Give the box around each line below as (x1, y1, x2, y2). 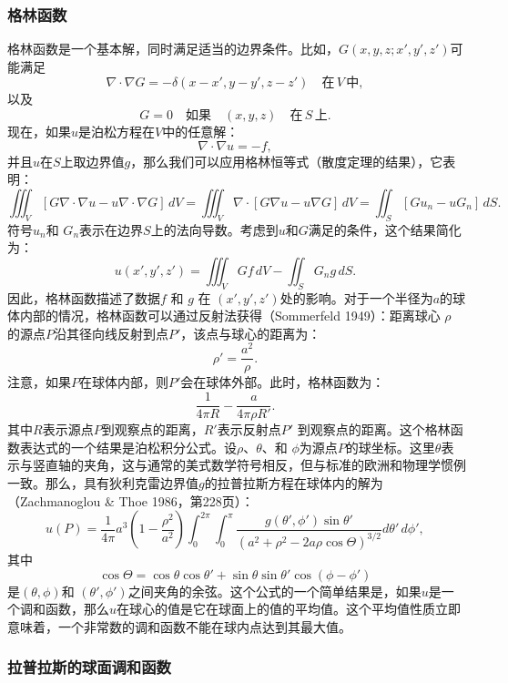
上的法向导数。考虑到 (150, 219, 279, 239)
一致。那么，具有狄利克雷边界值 (7, 473, 198, 492)
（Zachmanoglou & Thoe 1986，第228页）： (7, 491, 254, 510)
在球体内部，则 (79, 372, 168, 392)
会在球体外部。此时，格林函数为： (180, 372, 385, 392)
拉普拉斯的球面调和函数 (7, 656, 171, 678)
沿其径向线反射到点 (54, 323, 168, 342)
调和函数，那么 (19, 599, 109, 618)
